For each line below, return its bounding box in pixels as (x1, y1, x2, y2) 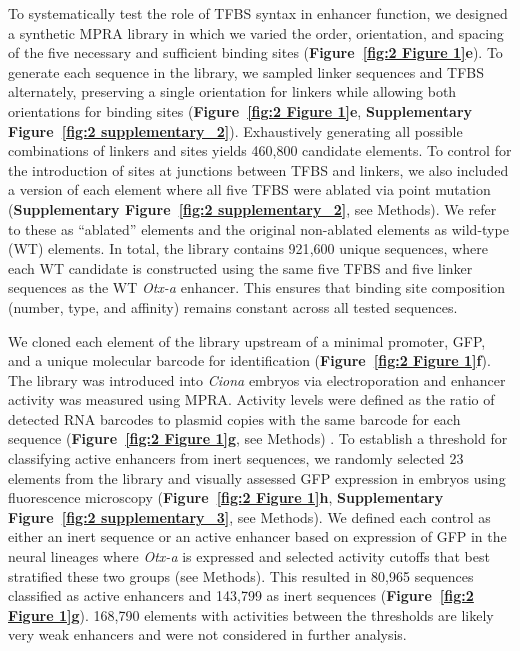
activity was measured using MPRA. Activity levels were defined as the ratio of (8, 389, 495, 410)
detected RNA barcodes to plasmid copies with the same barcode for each (8, 408, 461, 429)
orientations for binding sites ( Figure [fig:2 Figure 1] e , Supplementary (8, 100, 473, 121)
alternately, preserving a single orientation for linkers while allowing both (8, 81, 457, 102)
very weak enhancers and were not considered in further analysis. (8, 624, 407, 645)
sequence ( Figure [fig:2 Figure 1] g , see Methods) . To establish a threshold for (8, 428, 508, 449)
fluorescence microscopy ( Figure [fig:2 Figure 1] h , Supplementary (8, 487, 444, 508)
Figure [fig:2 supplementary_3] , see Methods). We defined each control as (8, 506, 491, 527)
